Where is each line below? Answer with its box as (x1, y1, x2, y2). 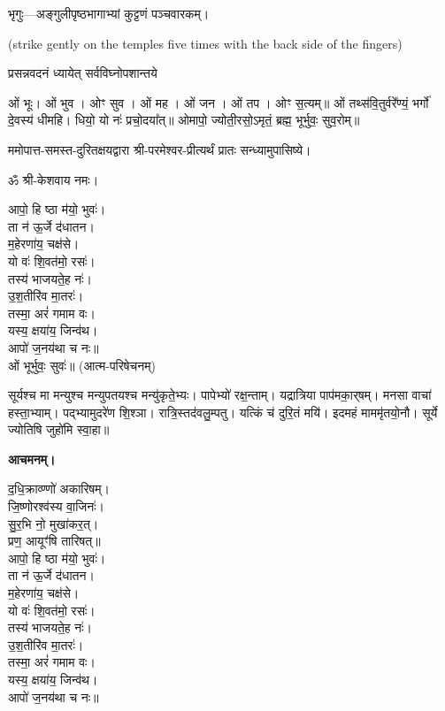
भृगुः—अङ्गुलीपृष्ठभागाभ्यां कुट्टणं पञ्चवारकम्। (8, 4, 210, 22)
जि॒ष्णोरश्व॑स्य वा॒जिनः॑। (8, 497, 104, 516)
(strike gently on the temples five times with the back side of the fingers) (8, 34, 403, 52)
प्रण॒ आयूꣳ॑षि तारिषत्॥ (8, 531, 101, 550)
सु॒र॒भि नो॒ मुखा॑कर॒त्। (8, 514, 99, 532)
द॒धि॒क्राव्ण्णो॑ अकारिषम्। (8, 479, 110, 498)
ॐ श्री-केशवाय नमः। (8, 170, 99, 188)
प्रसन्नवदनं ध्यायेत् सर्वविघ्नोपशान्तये (8, 64, 157, 82)
